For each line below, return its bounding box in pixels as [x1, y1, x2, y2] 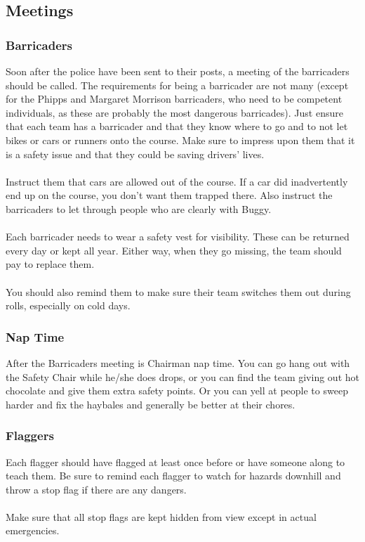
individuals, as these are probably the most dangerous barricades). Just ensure [6, 105, 343, 120]
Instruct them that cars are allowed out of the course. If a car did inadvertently [6, 174, 348, 188]
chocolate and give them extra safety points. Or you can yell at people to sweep [6, 383, 348, 398]
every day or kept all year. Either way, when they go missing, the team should [6, 243, 342, 257]
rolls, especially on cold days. [6, 298, 131, 313]
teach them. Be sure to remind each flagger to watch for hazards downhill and [6, 468, 341, 483]
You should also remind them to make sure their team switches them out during [6, 284, 351, 299]
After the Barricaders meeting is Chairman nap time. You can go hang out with [6, 355, 350, 370]
